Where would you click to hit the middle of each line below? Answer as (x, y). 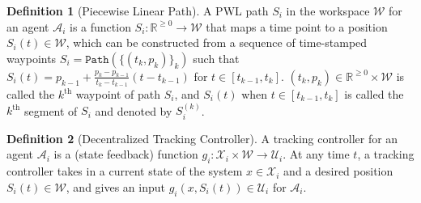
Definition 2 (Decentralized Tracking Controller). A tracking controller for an (202, 138)
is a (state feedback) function (126, 154)
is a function (100, 26)
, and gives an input (116, 186)
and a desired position (338, 171)
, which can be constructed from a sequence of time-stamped (217, 42)
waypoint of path (118, 94)
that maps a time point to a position (297, 26)
